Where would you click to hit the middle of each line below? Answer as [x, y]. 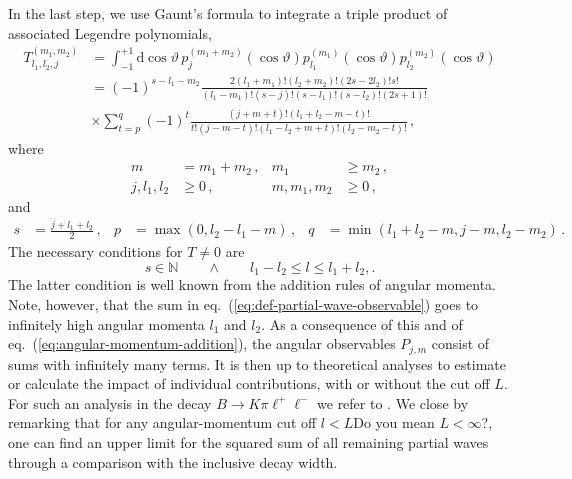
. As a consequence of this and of [362, 323]
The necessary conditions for [95, 251]
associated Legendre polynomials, [110, 32]
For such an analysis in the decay [110, 402]
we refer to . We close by [393, 402]
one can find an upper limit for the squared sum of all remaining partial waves [248, 441]
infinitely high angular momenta [106, 323]
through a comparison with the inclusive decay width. [173, 461]
